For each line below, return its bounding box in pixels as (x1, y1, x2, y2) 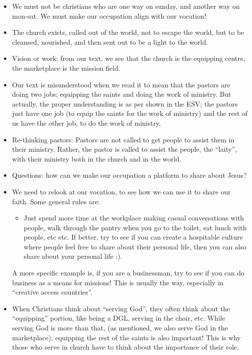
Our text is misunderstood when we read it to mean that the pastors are (12, 79, 230, 89)
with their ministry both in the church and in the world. (12, 153, 181, 164)
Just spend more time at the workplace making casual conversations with (24, 213, 244, 223)
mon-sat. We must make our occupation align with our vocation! (12, 10, 206, 21)
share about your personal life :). (24, 251, 123, 261)
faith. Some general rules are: (12, 196, 100, 206)
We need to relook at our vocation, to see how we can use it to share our (12, 186, 231, 196)
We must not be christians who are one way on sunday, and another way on (12, 1, 240, 11)
